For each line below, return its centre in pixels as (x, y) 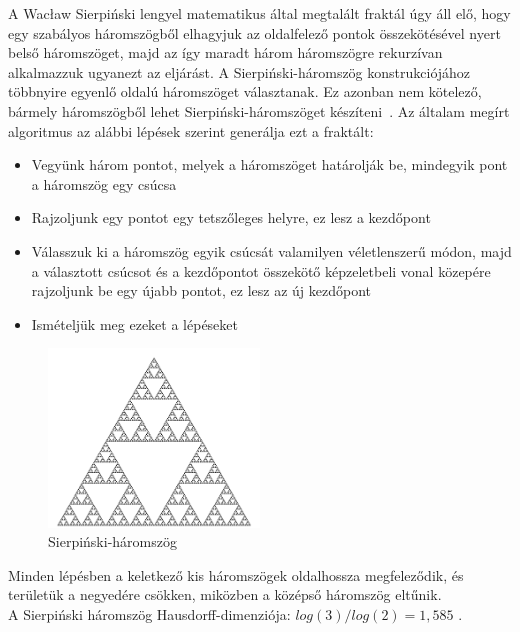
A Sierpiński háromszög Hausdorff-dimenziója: (149, 613)
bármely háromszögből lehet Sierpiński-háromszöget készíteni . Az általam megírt (259, 110)
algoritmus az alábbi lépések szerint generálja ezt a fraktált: (191, 130)
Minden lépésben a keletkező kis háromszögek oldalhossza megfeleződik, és (236, 574)
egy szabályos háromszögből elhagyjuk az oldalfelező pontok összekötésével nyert (254, 32)
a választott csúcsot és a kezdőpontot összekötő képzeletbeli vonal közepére (261, 270)
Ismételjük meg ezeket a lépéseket (134, 323)
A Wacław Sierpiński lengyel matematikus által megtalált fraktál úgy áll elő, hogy (259, 13)
